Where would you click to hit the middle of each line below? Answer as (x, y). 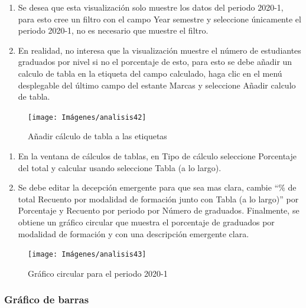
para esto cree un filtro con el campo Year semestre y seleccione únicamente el (159, 19)
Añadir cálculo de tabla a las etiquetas (97, 136)
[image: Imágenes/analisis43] (87, 255)
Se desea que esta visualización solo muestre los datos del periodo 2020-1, (151, 7)
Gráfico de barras (47, 299)
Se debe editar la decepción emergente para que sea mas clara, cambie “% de (157, 187)
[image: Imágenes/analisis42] (87, 117)
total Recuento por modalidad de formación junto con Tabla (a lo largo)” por (158, 199)
